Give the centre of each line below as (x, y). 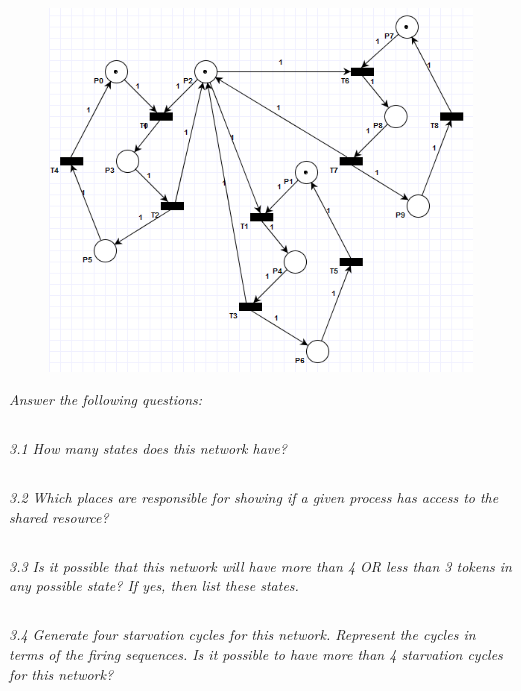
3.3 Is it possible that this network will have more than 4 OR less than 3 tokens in (260, 565)
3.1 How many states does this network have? (148, 448)
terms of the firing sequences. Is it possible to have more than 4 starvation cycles (256, 653)
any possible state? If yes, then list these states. (154, 585)
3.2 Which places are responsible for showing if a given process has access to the (254, 497)
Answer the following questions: (106, 399)
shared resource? (59, 516)
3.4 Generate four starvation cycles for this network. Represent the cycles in (242, 634)
